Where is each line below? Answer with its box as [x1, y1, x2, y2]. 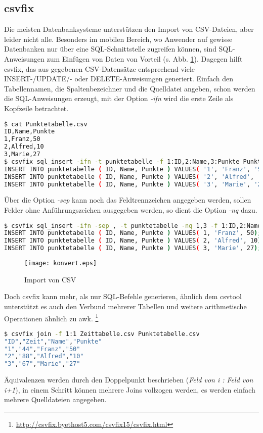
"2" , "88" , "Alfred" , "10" [4, 353, 84, 360]
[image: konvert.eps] [24, 260, 97, 267]
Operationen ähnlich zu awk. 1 [4, 311, 99, 323]
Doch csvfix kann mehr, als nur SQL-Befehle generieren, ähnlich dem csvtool [4, 291, 242, 302]
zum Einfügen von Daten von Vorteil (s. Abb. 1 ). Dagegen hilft [47, 53, 243, 64]
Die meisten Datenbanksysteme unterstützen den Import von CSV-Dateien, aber [4, 24, 254, 34]
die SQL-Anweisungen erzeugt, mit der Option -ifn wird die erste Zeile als [4, 93, 234, 104]
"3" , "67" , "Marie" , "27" [4, 360, 80, 368]
